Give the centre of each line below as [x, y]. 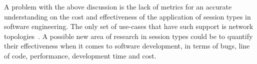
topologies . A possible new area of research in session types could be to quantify [128, 36]
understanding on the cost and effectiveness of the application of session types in [127, 16]
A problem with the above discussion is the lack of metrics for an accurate [118, 6]
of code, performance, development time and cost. [80, 55]
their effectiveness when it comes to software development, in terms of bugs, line [127, 46]
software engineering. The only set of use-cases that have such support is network [129, 26]
